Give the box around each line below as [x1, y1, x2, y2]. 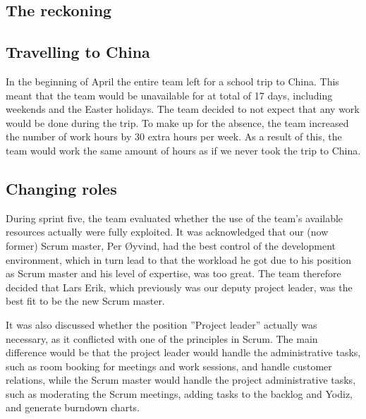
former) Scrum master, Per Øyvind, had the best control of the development [6, 238, 336, 253]
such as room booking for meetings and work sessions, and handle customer [6, 358, 332, 373]
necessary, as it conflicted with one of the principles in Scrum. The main [6, 331, 318, 346]
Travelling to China [6, 41, 150, 63]
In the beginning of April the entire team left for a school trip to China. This [6, 73, 339, 88]
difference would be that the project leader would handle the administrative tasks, [6, 345, 361, 360]
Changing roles [6, 177, 117, 199]
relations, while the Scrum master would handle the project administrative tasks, [6, 372, 356, 387]
